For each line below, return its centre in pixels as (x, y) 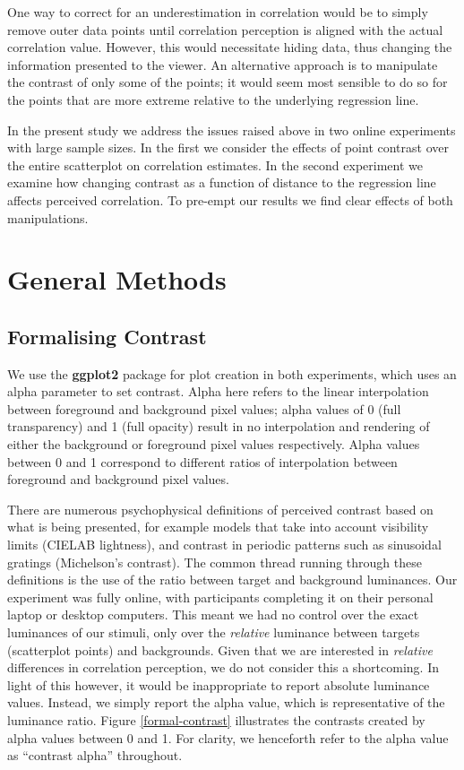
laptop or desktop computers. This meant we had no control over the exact (213, 614)
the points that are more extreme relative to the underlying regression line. (213, 99)
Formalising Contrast (107, 336)
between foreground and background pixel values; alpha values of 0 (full (204, 408)
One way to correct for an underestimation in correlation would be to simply (218, 12)
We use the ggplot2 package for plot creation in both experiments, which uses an (232, 373)
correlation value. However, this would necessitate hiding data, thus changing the (230, 47)
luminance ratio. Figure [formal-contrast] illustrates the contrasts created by (216, 719)
